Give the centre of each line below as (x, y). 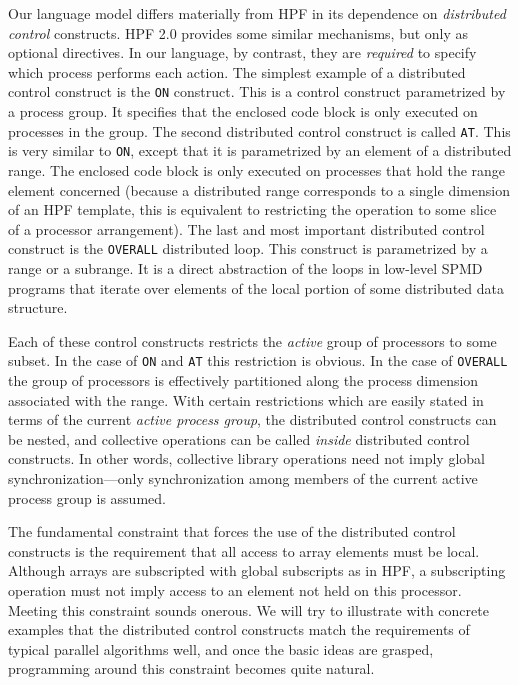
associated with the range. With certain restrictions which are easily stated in (246, 399)
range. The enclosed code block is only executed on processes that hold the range (257, 169)
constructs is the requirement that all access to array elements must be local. (244, 550)
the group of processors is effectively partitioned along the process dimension (243, 380)
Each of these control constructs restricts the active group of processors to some (252, 340)
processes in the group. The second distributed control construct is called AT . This (259, 130)
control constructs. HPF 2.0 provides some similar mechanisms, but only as (238, 32)
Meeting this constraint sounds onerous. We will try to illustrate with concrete (248, 609)
